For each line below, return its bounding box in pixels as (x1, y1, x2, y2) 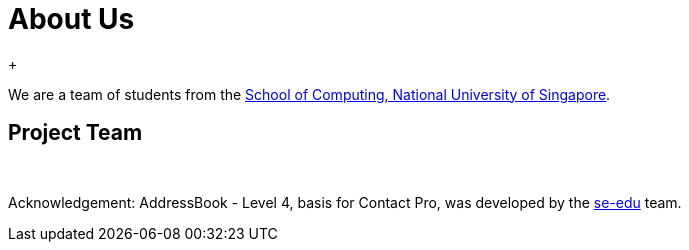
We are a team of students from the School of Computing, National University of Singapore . (8, 85, 611, 103)
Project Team (8, 120, 143, 146)
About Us (8, 2, 135, 36)
